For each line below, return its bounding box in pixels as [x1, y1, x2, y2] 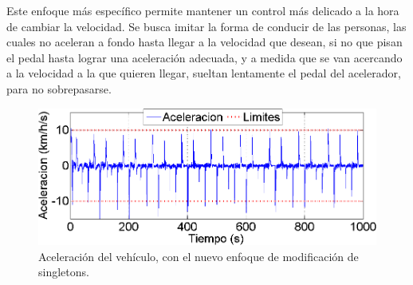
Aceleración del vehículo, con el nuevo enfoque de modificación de [38, 247, 359, 264]
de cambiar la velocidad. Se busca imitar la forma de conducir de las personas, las [6, 18, 407, 34]
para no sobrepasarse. [6, 80, 112, 97]
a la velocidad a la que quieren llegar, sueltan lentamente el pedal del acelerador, [6, 65, 401, 81]
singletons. [38, 263, 89, 280]
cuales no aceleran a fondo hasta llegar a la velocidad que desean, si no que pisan [6, 34, 403, 50]
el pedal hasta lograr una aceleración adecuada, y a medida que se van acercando [6, 49, 403, 65]
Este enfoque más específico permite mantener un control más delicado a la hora [6, 2, 399, 18]
